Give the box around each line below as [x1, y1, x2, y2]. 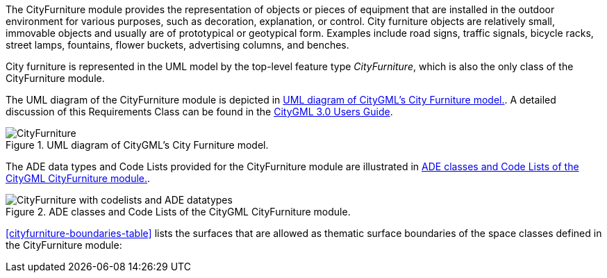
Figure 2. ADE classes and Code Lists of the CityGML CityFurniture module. [6, 206, 351, 218]
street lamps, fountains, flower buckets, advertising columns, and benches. [6, 39, 349, 51]
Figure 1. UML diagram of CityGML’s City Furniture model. [6, 139, 269, 151]
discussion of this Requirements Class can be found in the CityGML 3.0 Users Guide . [6, 106, 393, 117]
